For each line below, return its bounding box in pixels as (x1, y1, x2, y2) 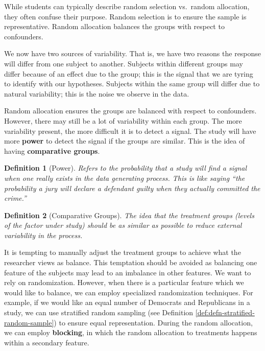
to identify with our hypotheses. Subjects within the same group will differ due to (4, 78, 260, 89)
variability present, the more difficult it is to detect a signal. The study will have (4, 125, 256, 136)
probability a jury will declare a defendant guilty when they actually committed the (4, 182, 260, 193)
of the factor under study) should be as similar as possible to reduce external (4, 220, 242, 230)
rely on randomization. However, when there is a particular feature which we (4, 277, 244, 288)
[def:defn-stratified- (195, 307, 255, 318)
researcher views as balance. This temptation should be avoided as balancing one (4, 257, 257, 268)
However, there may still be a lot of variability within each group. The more (4, 115, 242, 126)
